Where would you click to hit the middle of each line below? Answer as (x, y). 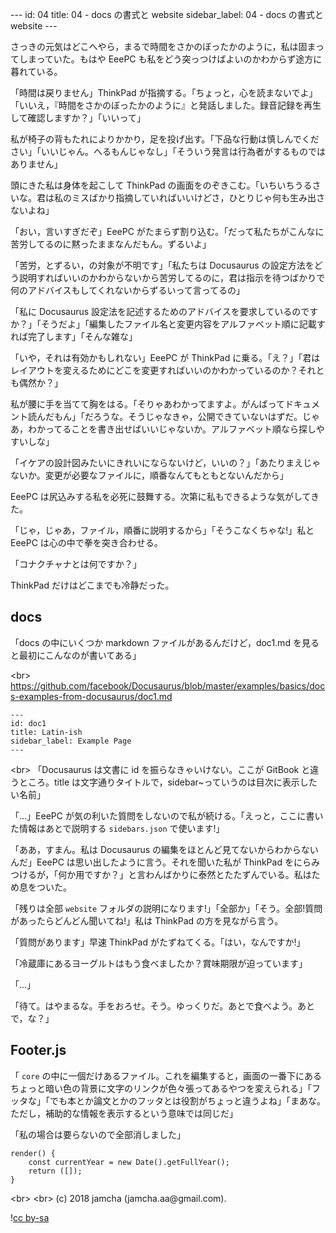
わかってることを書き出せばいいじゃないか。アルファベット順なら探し (172, 429)
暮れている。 (36, 71)
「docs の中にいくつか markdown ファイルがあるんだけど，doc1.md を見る (165, 642)
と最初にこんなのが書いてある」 (76, 655)
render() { (33, 1153)
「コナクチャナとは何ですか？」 (76, 564)
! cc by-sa (30, 1217)
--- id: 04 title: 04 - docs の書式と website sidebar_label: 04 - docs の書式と (167, 14)
